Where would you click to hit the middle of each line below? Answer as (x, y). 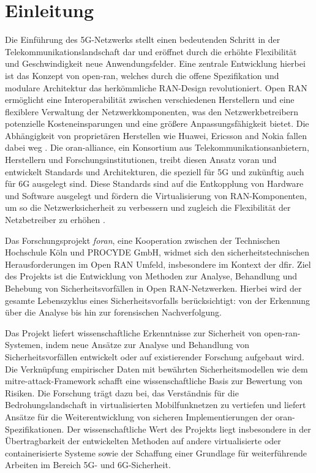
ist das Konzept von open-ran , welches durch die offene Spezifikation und (142, 75)
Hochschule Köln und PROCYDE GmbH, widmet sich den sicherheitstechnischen (157, 252)
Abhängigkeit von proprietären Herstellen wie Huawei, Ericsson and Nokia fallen (156, 135)
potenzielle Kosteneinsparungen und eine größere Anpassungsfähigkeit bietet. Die (157, 123)
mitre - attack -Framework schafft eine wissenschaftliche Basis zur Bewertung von (154, 381)
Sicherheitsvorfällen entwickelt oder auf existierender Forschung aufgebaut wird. (155, 356)
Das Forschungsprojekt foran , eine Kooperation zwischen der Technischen (143, 240)
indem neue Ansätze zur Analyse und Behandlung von (148, 345)
